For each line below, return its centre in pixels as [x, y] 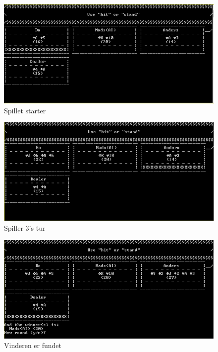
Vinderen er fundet [33, 345]
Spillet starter [25, 110]
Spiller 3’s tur [25, 228]
